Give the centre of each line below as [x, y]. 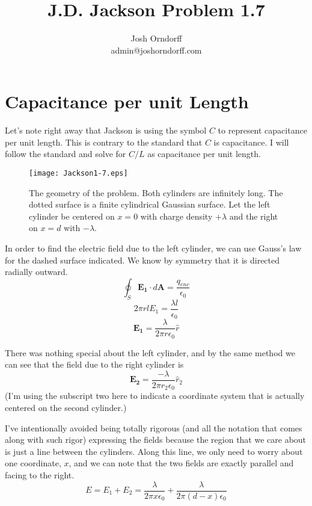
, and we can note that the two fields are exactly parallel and [181, 463]
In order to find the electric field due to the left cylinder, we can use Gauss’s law [153, 248]
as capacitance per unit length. [204, 154]
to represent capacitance [262, 130]
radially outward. [36, 272]
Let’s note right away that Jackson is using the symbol [106, 130]
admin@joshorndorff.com [156, 50]
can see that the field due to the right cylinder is [94, 364]
